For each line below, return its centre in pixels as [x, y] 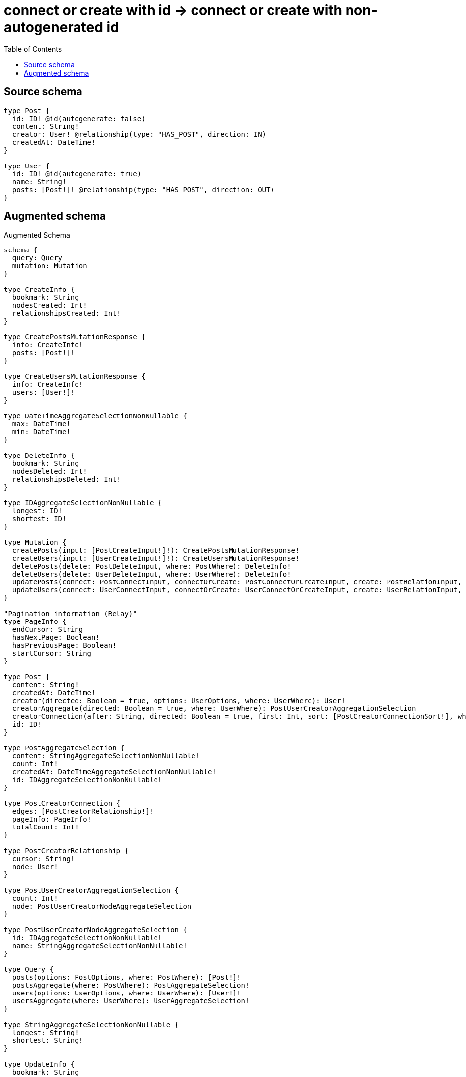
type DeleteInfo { [39, 456]
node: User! [35, 867]
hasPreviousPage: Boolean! [64, 645]
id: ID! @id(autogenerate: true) [77, 174]
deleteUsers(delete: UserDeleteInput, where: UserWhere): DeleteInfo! [152, 574]
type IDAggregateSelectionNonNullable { [83, 503]
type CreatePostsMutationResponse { [75, 337]
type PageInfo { [35, 622]
